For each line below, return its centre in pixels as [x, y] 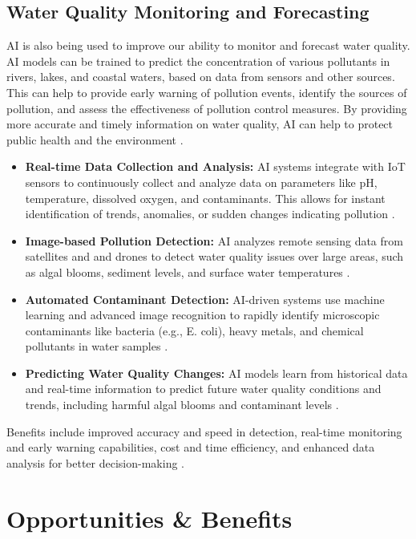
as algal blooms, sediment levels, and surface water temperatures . [188, 272]
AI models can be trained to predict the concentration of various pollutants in [198, 61]
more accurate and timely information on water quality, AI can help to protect [200, 124]
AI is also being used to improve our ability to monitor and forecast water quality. [208, 45]
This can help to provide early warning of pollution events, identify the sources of [207, 92]
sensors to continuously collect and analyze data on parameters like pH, [201, 182]
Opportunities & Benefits [149, 518]
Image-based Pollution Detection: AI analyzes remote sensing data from [214, 240]
